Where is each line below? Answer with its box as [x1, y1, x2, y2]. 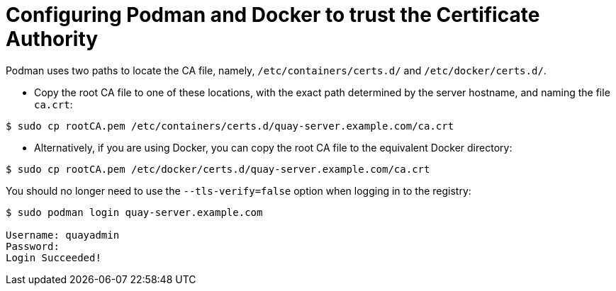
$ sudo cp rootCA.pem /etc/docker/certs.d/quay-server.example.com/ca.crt [6, 163, 430, 175]
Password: [6, 240, 60, 252]
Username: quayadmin [6, 229, 120, 241]
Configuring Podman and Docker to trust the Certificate [6, 3, 540, 27]
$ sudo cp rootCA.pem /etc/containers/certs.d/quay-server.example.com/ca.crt [6, 120, 454, 132]
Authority [6, 27, 99, 51]
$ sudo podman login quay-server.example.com [6, 206, 263, 218]
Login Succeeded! [6, 251, 101, 263]
